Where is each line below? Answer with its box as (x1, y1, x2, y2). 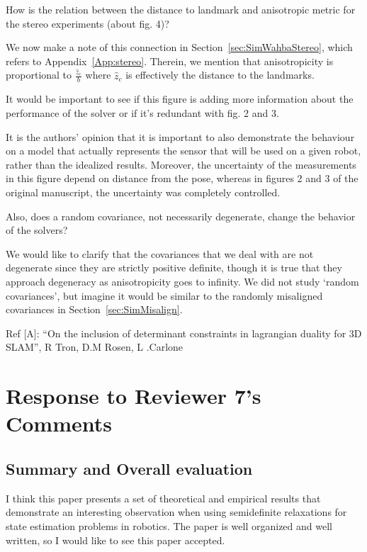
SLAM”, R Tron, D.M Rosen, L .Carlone (6, 339, 183, 354)
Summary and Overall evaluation (6, 457, 253, 479)
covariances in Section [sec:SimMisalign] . (6, 302, 183, 317)
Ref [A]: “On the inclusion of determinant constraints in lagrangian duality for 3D (6, 325, 362, 340)
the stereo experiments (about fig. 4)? (6, 16, 169, 30)
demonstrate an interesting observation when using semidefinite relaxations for (6, 505, 347, 519)
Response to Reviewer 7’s (6, 381, 261, 410)
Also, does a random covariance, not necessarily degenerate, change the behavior (6, 208, 356, 223)
